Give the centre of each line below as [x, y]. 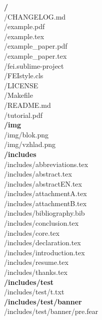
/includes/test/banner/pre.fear [51, 311]
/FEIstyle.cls [24, 75]
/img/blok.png [26, 134]
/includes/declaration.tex [42, 243]
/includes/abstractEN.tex [43, 183]
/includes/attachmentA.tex [45, 193]
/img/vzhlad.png [30, 144]
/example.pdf [24, 26]
